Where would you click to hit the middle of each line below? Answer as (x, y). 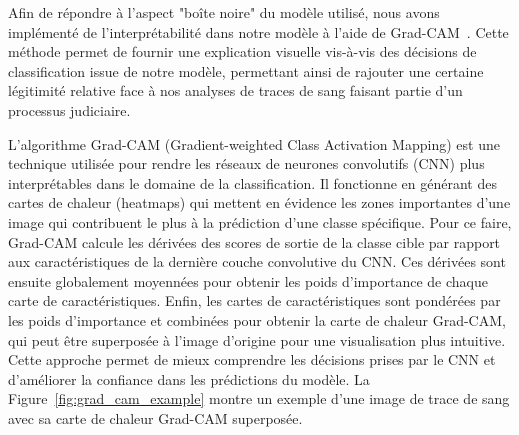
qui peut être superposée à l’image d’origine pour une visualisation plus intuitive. (257, 339)
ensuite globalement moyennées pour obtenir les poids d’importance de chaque (248, 280)
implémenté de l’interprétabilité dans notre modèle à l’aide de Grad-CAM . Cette (258, 31)
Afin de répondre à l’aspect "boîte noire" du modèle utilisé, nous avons (224, 12)
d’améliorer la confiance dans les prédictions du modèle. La (189, 378)
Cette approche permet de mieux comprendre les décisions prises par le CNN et (252, 359)
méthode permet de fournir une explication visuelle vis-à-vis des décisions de (242, 51)
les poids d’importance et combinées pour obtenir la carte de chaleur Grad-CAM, (257, 319)
